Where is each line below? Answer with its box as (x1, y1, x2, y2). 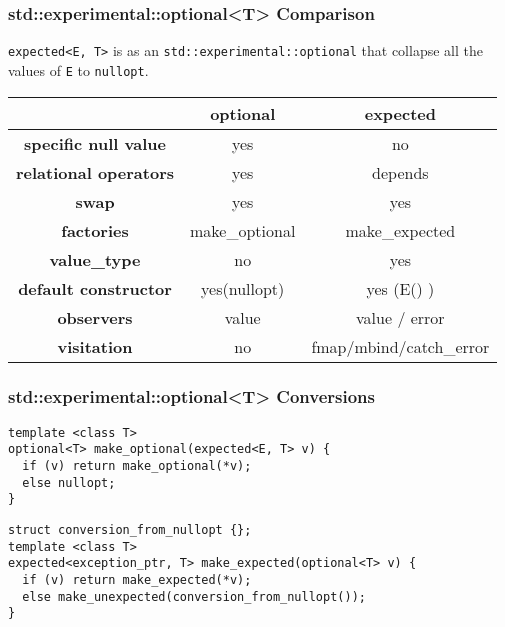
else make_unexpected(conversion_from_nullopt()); (22, 589, 366, 604)
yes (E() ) (366, 276, 435, 300)
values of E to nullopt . (8, 59, 149, 80)
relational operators (16, 160, 175, 184)
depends (372, 160, 429, 184)
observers (57, 305, 133, 329)
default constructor (18, 276, 172, 300)
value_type (49, 247, 141, 271)
